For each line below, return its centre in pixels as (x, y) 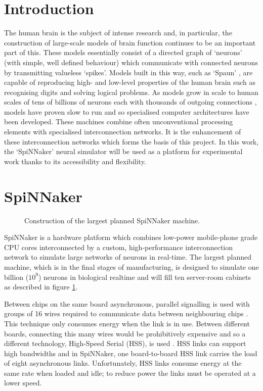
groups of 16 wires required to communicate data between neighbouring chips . (126, 313)
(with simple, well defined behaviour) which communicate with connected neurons (131, 62)
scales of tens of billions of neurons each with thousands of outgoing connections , (130, 102)
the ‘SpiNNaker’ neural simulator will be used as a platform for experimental (123, 151)
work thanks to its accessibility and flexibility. (75, 161)
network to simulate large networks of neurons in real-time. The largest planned (128, 257)
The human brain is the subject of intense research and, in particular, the (118, 33)
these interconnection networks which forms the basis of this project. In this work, (131, 141)
